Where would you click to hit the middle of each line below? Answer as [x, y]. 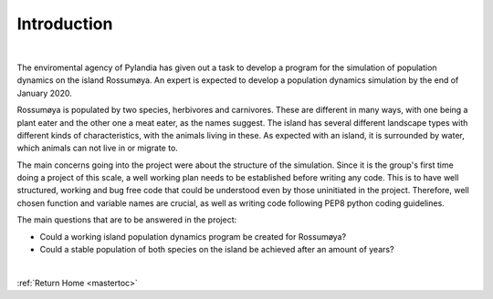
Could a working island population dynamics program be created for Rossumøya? [193, 236]
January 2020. [44, 93]
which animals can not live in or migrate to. [97, 148]
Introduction [65, 24]
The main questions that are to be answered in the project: [127, 220]
